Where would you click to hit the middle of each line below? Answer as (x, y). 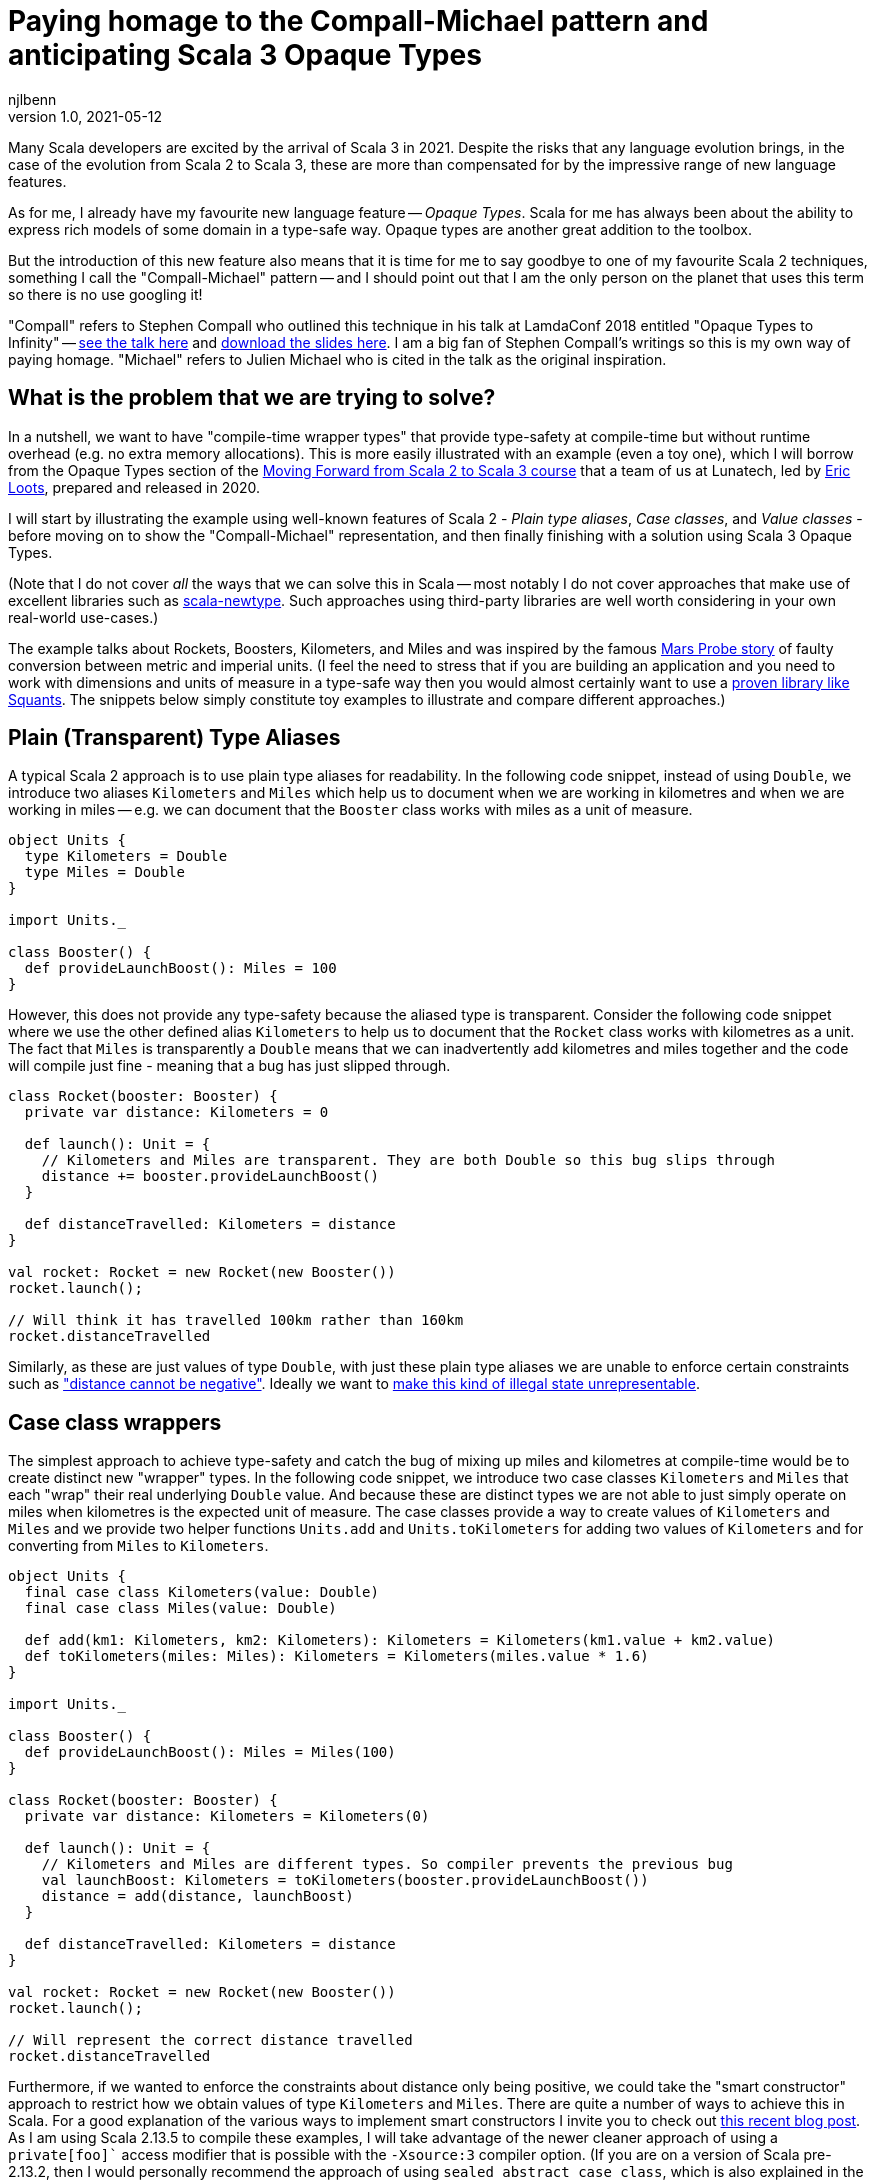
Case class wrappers (115, 1422)
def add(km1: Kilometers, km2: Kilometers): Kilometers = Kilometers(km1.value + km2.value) (400, 1640)
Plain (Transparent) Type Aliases (174, 738)
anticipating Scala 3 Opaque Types (245, 55)
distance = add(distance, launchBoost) (197, 1896)
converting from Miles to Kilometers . (138, 1546)
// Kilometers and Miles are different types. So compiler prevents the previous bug (387, 1864)
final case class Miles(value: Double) (180, 1608)
